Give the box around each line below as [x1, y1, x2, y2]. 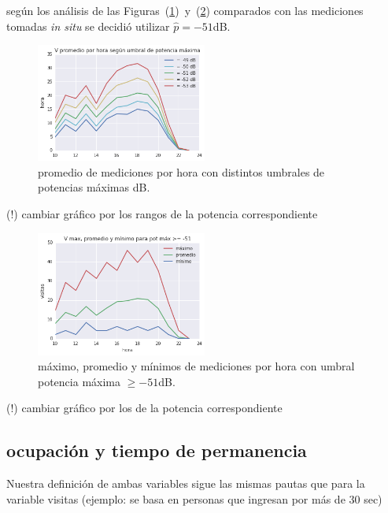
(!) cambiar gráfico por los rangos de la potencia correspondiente [6, 205, 318, 221]
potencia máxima [38, 373, 120, 389]
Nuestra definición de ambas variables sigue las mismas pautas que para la [6, 475, 365, 492]
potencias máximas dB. [38, 179, 150, 195]
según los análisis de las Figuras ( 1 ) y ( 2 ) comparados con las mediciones [6, 2, 364, 18]
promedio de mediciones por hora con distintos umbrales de [38, 163, 325, 180]
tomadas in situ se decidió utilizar [6, 17, 170, 34]
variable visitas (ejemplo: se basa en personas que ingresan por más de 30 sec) [6, 490, 382, 507]
